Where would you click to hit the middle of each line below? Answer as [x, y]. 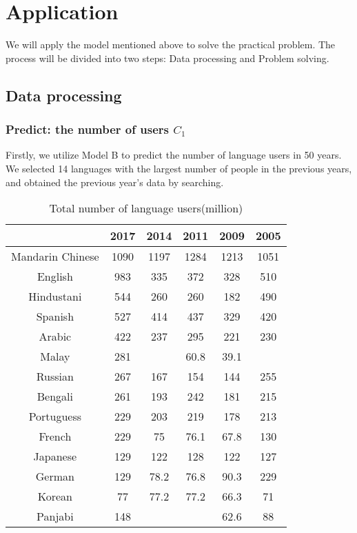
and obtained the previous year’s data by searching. [115, 182]
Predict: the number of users [87, 129]
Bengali [55, 396]
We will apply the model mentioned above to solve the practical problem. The [171, 44]
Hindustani [55, 296]
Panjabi [55, 516]
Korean [55, 496]
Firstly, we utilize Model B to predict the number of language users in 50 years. [174, 155]
